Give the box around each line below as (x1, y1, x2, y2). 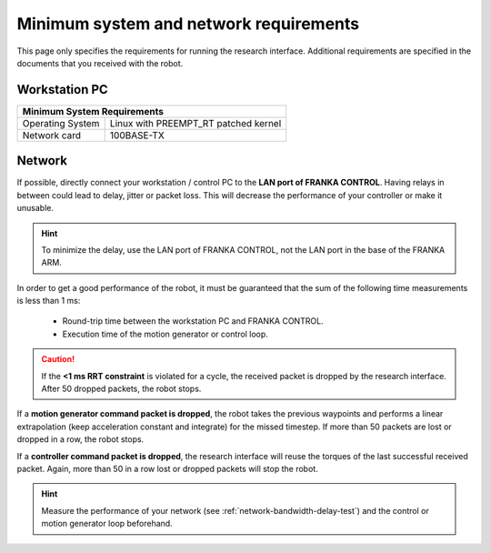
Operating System (22, 116, 100, 129)
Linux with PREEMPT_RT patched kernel (109, 116, 282, 129)
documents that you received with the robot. (16, 57, 184, 68)
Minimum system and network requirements (16, 14, 359, 34)
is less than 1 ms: (16, 296, 81, 307)
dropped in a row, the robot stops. (16, 434, 145, 445)
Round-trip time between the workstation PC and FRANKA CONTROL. (62, 316, 324, 327)
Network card (22, 128, 82, 141)
